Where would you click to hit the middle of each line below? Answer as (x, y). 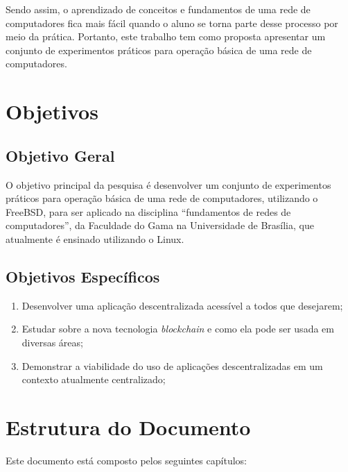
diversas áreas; (52, 342)
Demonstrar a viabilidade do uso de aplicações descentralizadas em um (172, 365)
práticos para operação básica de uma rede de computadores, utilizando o (162, 198)
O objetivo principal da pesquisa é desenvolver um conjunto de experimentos (168, 184)
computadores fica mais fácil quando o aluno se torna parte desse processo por (172, 23)
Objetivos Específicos (83, 276)
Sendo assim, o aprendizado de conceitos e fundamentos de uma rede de (158, 9)
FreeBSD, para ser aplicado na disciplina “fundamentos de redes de (148, 211)
